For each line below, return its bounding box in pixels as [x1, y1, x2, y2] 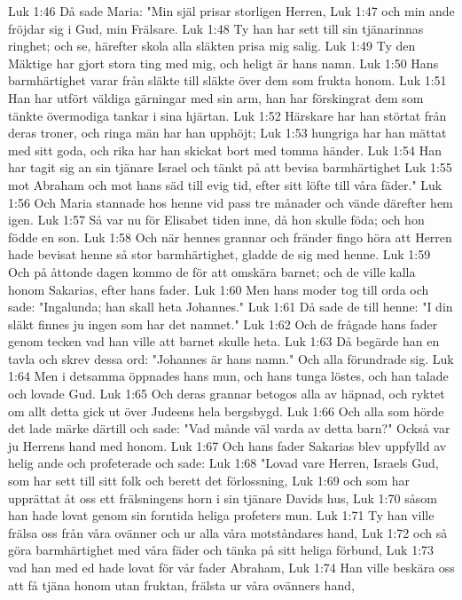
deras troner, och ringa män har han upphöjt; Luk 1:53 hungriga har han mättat [8, 123, 447, 142]
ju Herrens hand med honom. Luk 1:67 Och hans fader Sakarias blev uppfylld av [8, 436, 447, 454]
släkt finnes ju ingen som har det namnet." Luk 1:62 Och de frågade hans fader [8, 314, 438, 333]
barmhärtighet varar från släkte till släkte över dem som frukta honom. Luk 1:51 [8, 71, 447, 90]
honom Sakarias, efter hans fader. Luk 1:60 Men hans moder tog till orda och [8, 280, 429, 298]
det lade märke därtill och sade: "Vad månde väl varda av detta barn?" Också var [8, 419, 450, 438]
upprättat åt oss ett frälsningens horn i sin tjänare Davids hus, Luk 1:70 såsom [8, 488, 437, 507]
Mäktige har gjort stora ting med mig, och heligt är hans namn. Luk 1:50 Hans [8, 53, 439, 72]
